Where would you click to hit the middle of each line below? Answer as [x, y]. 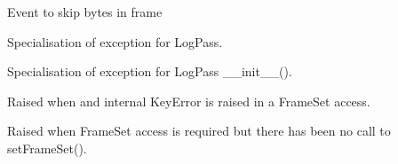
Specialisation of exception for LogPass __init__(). [150, 71]
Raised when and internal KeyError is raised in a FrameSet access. [189, 101]
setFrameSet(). [47, 148]
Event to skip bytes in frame [85, 12]
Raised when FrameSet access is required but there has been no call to [199, 131]
